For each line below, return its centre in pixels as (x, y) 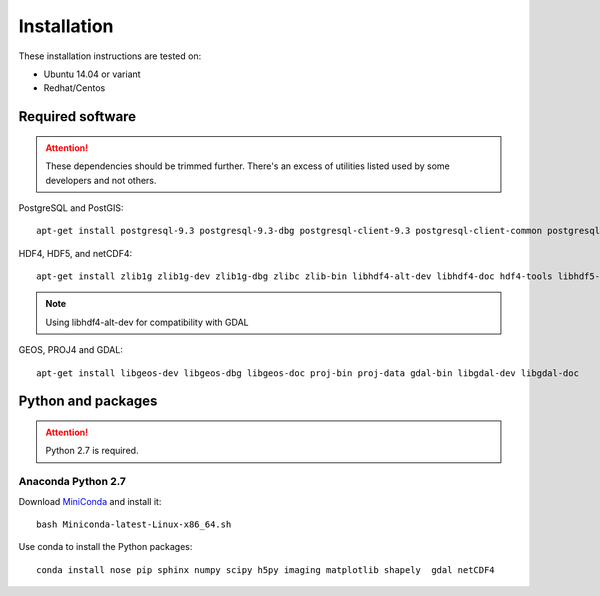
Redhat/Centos (74, 88)
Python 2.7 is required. (92, 451)
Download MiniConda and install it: (90, 501)
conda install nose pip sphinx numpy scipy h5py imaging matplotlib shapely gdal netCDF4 (265, 569)
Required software (77, 116)
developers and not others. (101, 180)
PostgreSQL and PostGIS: (71, 207)
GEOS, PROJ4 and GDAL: (71, 350)
